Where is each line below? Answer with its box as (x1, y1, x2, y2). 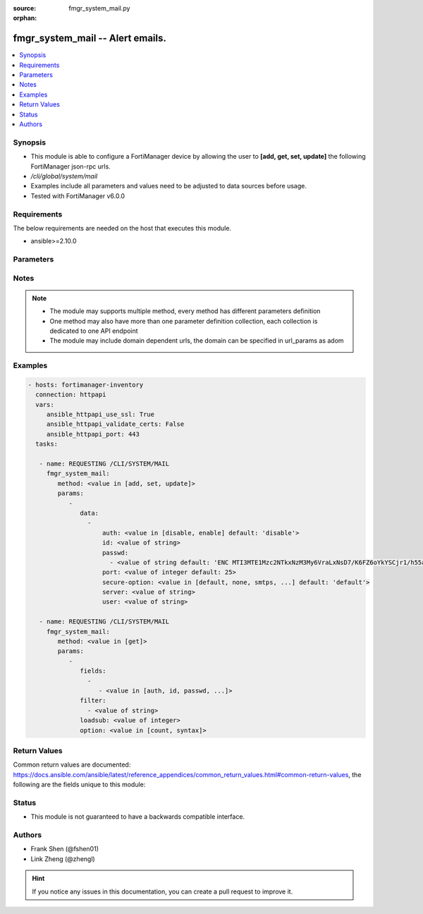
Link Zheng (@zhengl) (30, 854, 95, 863)
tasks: (35, 440, 59, 448)
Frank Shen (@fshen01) (30, 845, 99, 853)
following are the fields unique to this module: (13, 780, 146, 789)
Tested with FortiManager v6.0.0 (30, 191, 125, 200)
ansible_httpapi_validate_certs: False (46, 420, 185, 428)
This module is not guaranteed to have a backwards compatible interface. (30, 812, 245, 821)
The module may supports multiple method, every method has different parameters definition (49, 307, 321, 315)
